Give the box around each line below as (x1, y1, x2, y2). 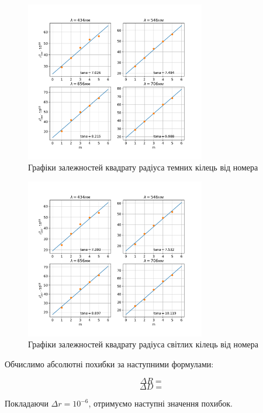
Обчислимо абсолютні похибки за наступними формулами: (5, 357, 214, 370)
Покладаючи (5, 397, 49, 409)
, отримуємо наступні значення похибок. (88, 397, 233, 409)
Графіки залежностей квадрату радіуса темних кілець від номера (28, 161, 258, 173)
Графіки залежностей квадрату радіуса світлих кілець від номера (28, 338, 258, 350)
